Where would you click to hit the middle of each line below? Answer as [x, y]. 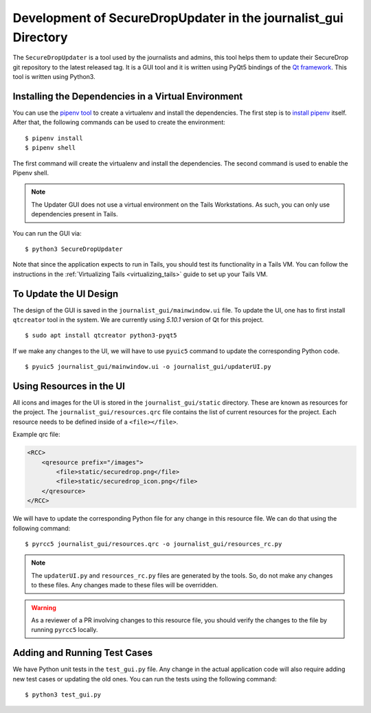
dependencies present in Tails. [75, 214]
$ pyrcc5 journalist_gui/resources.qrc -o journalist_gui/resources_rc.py [154, 544]
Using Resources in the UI [69, 386]
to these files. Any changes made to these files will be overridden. [125, 585]
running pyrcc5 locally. [65, 630]
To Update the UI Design [66, 294]
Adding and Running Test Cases [83, 653]
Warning [44, 607]
